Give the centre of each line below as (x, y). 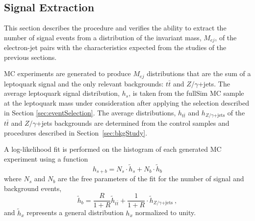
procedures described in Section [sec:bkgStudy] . (76, 132)
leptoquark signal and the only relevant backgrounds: (84, 83)
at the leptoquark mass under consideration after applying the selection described (127, 103)
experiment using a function (46, 158)
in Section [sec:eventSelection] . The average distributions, (90, 112)
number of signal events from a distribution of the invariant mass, (103, 37)
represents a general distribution (75, 212)
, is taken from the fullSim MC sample (186, 93)
